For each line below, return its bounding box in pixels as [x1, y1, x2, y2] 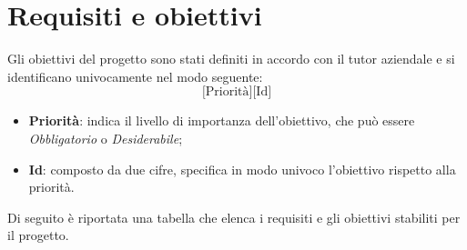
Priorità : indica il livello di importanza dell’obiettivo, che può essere [28, 111, 415, 130]
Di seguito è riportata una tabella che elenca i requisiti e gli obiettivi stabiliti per [7, 207, 461, 226]
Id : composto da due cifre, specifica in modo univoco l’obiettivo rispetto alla [28, 159, 456, 178]
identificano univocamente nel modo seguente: [7, 66, 263, 85]
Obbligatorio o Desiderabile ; [28, 128, 183, 147]
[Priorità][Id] [201, 85, 272, 99]
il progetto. [7, 225, 69, 245]
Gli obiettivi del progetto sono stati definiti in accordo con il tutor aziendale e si [7, 49, 455, 68]
